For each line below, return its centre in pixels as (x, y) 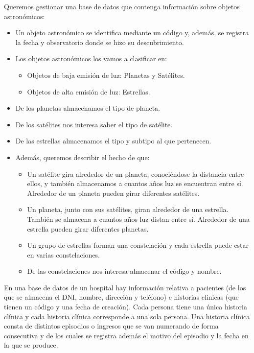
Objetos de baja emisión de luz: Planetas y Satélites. (106, 75)
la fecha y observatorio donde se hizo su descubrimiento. (100, 42)
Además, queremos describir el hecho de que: (82, 157)
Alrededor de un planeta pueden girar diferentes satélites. (113, 193)
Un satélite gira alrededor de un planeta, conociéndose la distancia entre (136, 174)
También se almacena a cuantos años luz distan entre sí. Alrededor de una (138, 219)
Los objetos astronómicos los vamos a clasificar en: (91, 59)
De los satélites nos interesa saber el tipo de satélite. (94, 124)
